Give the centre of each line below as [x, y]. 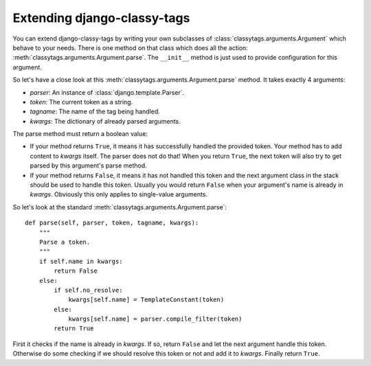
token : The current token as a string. [81, 102]
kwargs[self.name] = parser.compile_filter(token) [155, 319]
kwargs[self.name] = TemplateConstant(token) [146, 300]
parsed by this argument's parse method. [88, 165]
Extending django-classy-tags [101, 18]
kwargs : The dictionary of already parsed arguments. [105, 121]
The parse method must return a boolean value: [80, 134]
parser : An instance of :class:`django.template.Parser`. [107, 92]
